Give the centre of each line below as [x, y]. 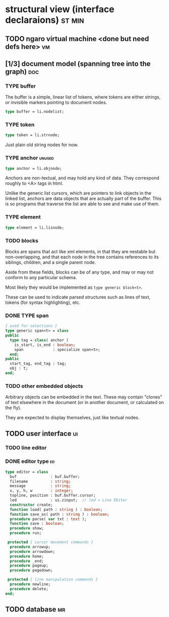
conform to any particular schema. [41, 277]
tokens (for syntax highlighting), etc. [43, 302]
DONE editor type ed [30, 461]
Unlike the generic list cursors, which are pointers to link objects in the [78, 193]
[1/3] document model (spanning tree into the [78, 63]
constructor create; [31, 505]
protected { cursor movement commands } [50, 542]
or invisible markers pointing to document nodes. [56, 103]
